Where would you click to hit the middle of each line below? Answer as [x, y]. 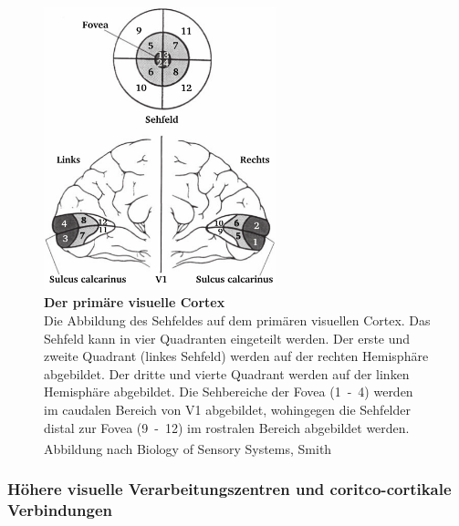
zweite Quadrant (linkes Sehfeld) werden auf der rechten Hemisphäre [236, 356]
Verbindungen [60, 510]
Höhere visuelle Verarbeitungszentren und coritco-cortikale [229, 489]
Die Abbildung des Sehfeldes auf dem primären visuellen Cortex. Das [237, 320]
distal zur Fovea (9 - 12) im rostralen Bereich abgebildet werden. [227, 427]
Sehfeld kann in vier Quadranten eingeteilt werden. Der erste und [227, 338]
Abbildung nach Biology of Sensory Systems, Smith [188, 448]
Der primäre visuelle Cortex [135, 302]
